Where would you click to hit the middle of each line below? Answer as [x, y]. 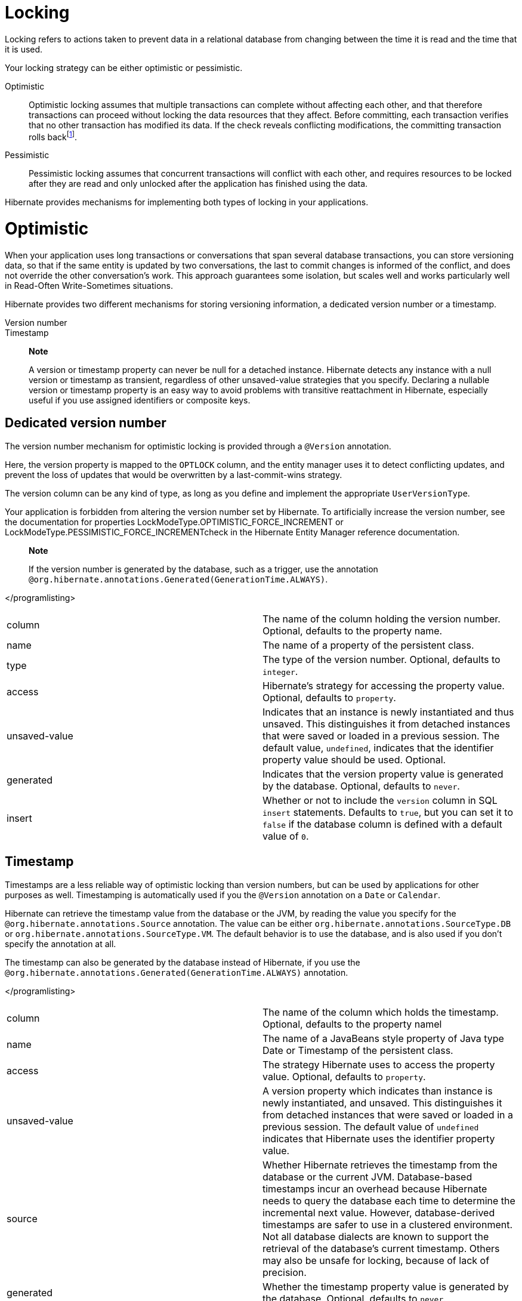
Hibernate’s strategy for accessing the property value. [384, 685]
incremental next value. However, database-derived [379, 1212]
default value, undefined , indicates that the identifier [378, 747]
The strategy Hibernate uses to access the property [379, 1064]
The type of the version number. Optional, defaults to [382, 659]
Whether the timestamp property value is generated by [386, 1286]
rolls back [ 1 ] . [53, 136]
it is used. [24, 49]
